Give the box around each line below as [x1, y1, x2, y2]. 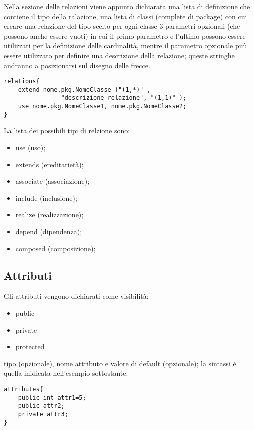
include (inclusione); [15, 192, 77, 203]
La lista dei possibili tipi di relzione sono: [4, 125, 130, 136]
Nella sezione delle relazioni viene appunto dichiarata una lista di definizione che [4, 1, 250, 11]
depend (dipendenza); [15, 226, 82, 236]
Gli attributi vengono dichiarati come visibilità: [4, 291, 149, 301]
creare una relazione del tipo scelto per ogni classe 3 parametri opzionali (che [4, 21, 240, 31]
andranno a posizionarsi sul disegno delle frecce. [4, 60, 150, 70]
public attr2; [18, 402, 65, 410]
